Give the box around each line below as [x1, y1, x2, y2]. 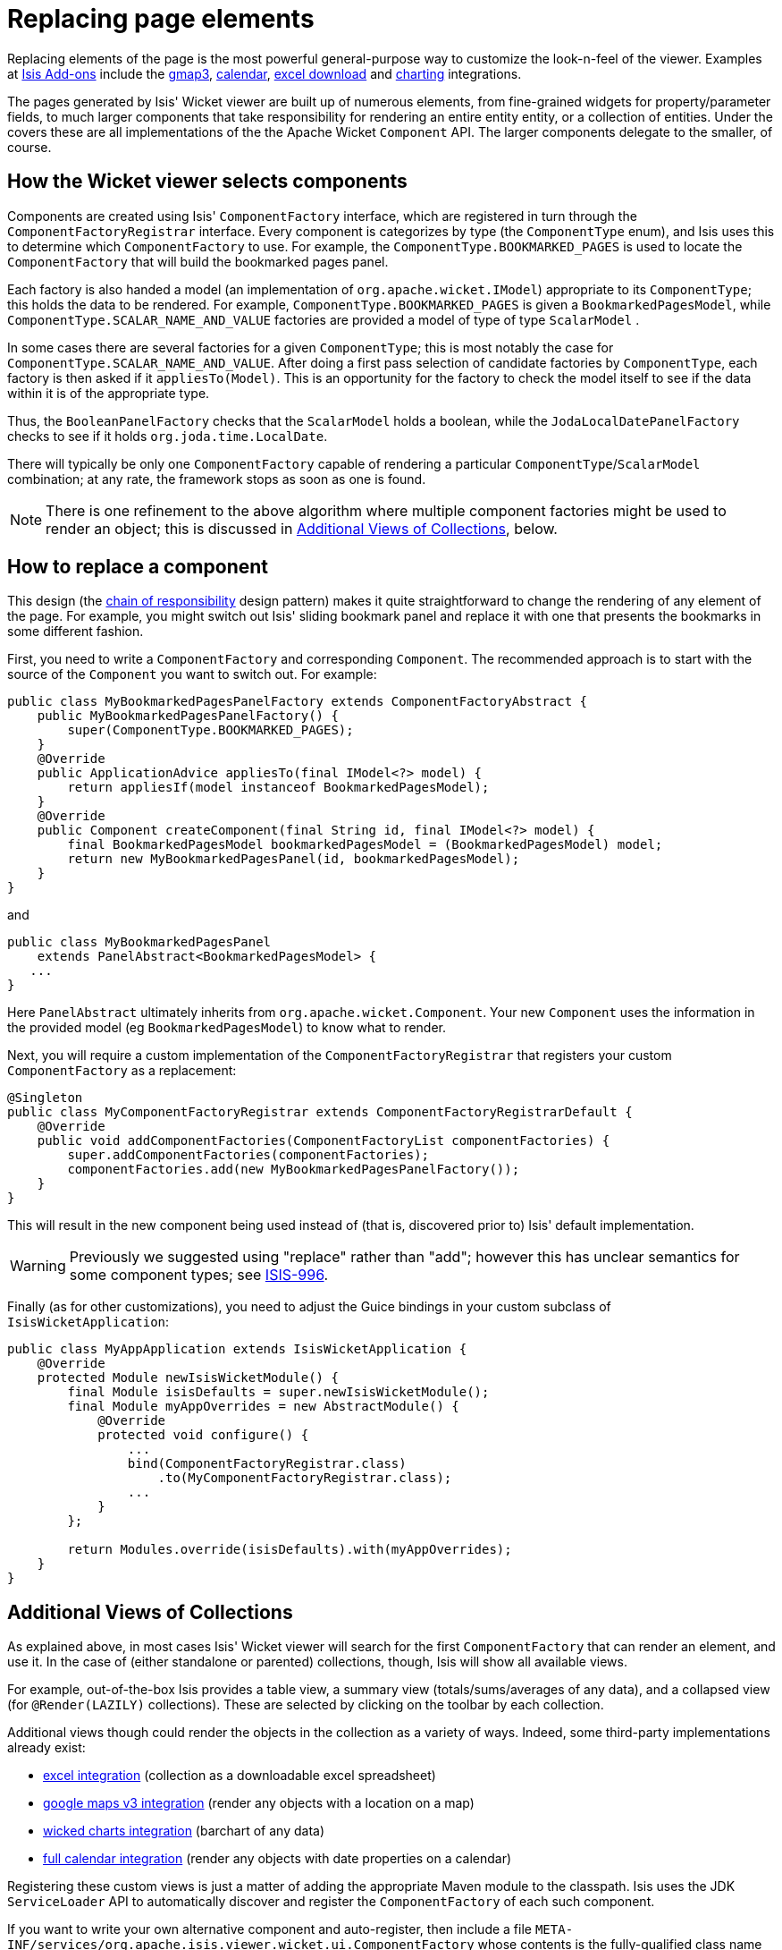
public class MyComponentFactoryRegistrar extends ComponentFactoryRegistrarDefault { [7, 1105, 633, 1120]
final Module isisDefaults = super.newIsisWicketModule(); [67, 1385, 490, 1400]
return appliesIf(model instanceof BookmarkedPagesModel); [67, 780, 490, 795]
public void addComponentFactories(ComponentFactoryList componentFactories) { [37, 1133, 610, 1149]
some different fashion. [7, 623, 144, 640]
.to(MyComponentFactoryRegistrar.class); [157, 1471, 452, 1486]
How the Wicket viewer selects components [7, 170, 408, 193]
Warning [10, 1257, 66, 1276]
